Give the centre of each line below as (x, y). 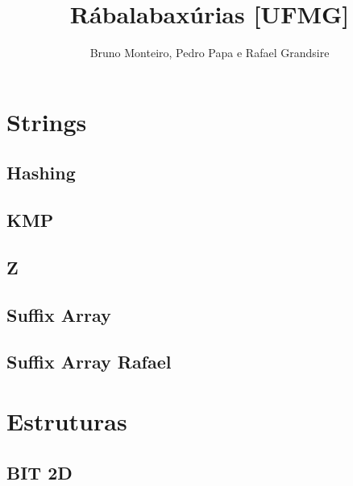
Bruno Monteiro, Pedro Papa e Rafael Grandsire (210, 53)
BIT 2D (39, 472)
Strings (47, 121)
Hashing (41, 173)
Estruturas (67, 421)
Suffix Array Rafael (89, 362)
